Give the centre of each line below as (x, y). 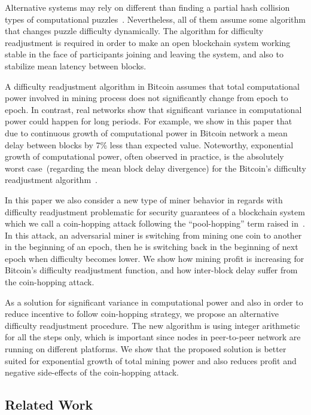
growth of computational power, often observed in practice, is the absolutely (144, 156)
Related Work (49, 405)
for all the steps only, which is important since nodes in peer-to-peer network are (153, 337)
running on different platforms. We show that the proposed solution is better (146, 349)
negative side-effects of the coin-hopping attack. (92, 372)
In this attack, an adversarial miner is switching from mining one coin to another (153, 235)
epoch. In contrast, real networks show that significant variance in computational (153, 109)
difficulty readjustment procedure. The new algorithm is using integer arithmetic (153, 325)
